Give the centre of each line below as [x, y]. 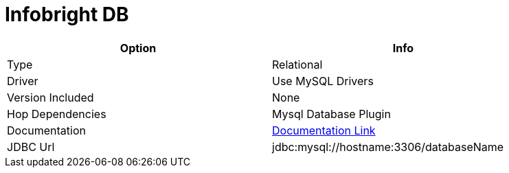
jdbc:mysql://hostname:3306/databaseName [388, 147]
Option [138, 48]
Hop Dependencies [57, 114]
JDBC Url [31, 147]
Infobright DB [67, 14]
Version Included [50, 97]
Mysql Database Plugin [331, 114]
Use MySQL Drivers [323, 81]
